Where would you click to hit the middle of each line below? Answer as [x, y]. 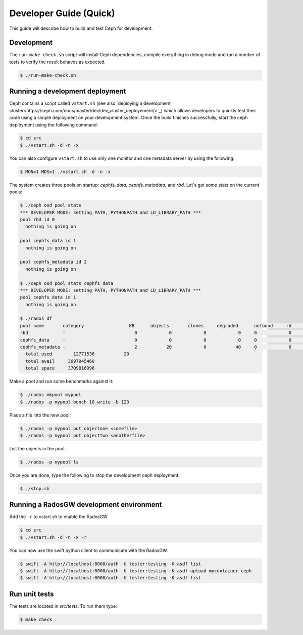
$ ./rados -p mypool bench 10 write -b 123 [75, 402]
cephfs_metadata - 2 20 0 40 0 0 [156, 347]
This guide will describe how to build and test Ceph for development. [81, 28]
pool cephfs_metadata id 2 [53, 262]
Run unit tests [32, 594]
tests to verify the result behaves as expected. [58, 62]
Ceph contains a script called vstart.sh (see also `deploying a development [90, 103]
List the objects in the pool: [37, 448]
